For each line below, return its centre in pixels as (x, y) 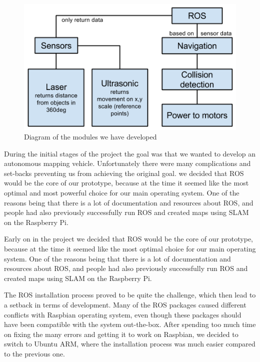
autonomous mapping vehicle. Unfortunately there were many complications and (127, 163)
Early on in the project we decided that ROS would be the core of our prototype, (128, 239)
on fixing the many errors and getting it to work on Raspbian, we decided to (121, 334)
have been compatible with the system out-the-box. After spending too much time (130, 324)
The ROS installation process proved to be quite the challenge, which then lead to (130, 295)
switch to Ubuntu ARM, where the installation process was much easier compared (130, 344)
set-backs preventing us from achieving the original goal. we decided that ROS (124, 173)
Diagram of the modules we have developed (90, 137)
